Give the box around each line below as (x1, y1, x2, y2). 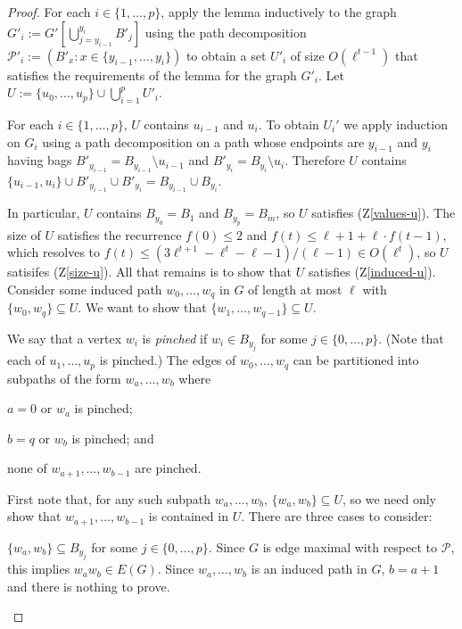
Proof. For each (7, 3, 91, 21)
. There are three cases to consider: (241, 507, 433, 526)
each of (7, 351, 45, 369)
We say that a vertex (7, 328, 122, 347)
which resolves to (7, 243, 101, 261)
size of (7, 225, 41, 244)
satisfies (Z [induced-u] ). (308, 262, 436, 281)
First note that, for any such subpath (7, 489, 211, 508)
